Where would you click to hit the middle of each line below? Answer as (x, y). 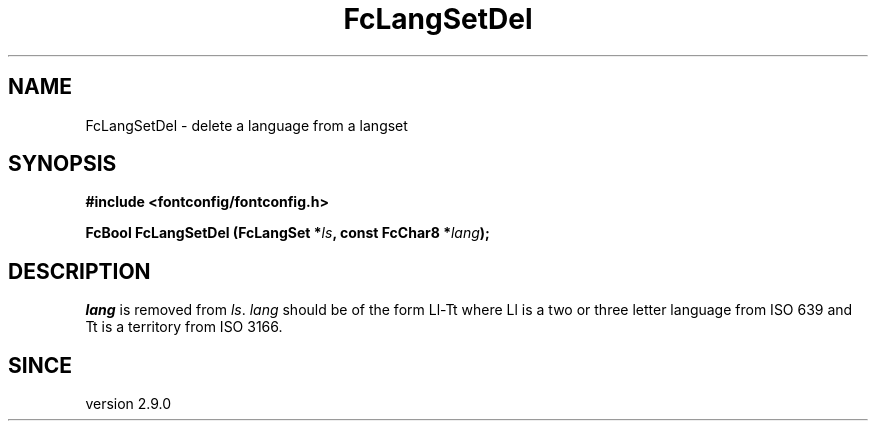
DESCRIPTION (79, 271)
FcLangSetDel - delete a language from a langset (246, 125)
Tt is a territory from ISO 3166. (184, 327)
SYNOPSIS (62, 164)
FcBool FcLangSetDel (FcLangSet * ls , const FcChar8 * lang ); (287, 233)
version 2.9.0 (128, 404)
